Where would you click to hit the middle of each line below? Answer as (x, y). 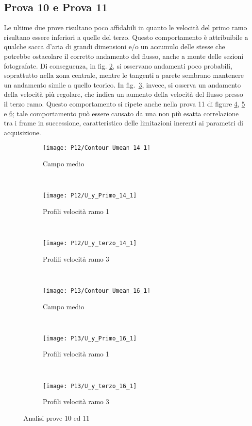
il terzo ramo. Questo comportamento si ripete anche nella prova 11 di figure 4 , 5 (125, 103)
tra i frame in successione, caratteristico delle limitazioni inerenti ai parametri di (124, 123)
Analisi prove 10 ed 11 (57, 417)
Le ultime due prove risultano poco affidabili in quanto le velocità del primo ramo (126, 27)
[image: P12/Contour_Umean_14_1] (97, 148)
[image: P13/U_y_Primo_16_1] (90, 338)
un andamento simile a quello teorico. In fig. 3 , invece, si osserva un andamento (123, 84)
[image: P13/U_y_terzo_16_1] (90, 386)
